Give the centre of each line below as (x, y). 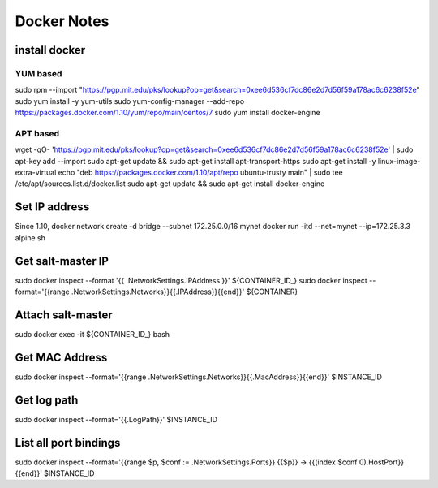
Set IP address (52, 207)
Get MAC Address (61, 357)
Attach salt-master (64, 315)
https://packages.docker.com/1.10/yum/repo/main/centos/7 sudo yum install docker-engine (167, 113)
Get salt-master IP (62, 261)
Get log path (47, 400)
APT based (37, 133)
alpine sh (30, 238)
